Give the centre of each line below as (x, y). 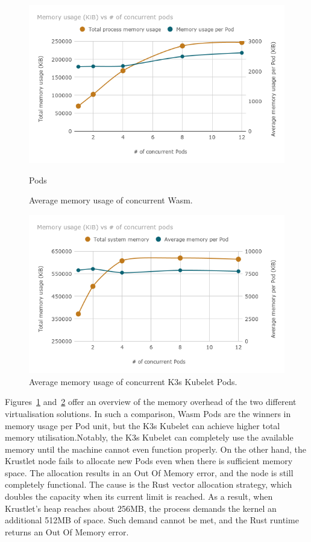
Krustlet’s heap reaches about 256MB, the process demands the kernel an (141, 508)
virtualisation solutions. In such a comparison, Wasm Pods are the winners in (148, 413)
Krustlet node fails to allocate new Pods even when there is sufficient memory (149, 461)
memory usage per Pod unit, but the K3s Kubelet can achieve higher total (143, 425)
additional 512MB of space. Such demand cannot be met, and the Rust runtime (152, 520)
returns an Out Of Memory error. (67, 531)
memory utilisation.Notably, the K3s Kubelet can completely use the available (149, 437)
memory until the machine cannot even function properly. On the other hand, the (155, 449)
